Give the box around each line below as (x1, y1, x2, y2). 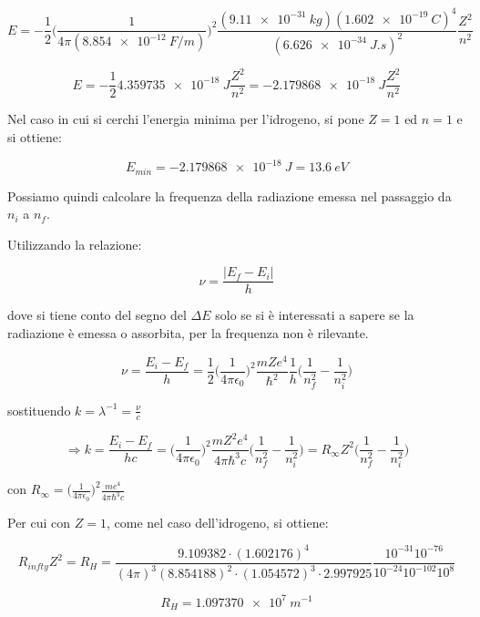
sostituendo (7, 400, 71, 419)
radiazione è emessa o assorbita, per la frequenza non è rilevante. (7, 324, 369, 343)
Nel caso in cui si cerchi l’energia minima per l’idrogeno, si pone (7, 109, 364, 129)
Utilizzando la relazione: (7, 234, 142, 253)
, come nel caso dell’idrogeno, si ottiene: (106, 512, 329, 531)
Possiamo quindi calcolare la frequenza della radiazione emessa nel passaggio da (7, 186, 452, 205)
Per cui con (7, 512, 71, 531)
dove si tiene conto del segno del (7, 305, 187, 324)
